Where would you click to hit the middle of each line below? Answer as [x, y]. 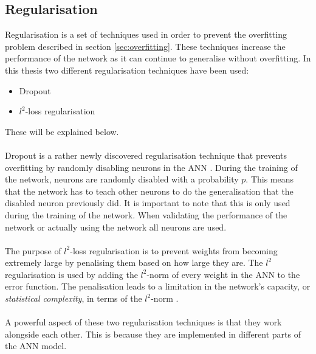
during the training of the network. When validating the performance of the [146, 214]
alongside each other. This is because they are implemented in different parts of [153, 334]
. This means [270, 179]
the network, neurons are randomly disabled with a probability [122, 179]
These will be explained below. [62, 131]
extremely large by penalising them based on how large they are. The [134, 262]
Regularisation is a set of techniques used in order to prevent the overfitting [146, 34]
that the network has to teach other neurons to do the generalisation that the [149, 191]
